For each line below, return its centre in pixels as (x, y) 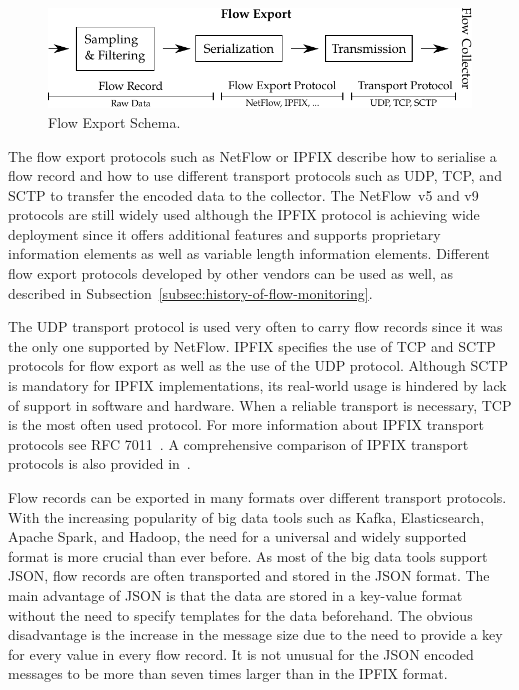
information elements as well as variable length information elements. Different (249, 253)
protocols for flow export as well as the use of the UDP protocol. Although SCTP (258, 365)
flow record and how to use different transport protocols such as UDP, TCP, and (255, 175)
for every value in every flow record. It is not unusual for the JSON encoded (241, 653)
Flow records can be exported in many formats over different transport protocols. (257, 497)
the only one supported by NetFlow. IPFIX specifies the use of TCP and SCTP (252, 345)
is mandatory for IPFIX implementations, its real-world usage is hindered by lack (257, 385)
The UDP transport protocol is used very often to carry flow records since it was (255, 326)
